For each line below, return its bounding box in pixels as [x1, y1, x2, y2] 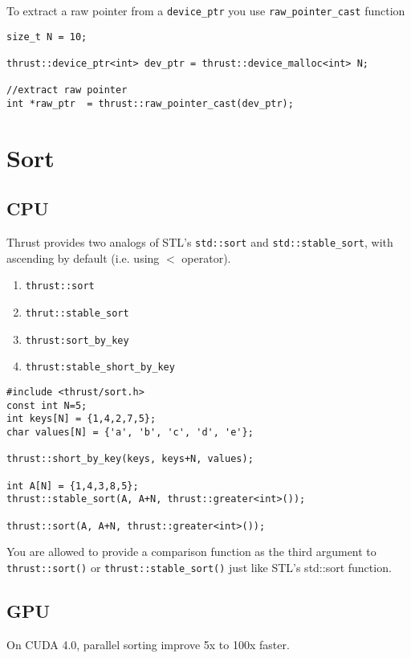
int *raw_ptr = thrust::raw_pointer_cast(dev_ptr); [6, 97, 294, 109]
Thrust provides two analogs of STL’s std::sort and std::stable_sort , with [6, 234, 393, 251]
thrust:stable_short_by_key [25, 362, 175, 374]
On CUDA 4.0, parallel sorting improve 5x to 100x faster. [6, 636, 290, 652]
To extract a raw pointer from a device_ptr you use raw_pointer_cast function [6, 2, 405, 18]
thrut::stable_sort [25, 308, 129, 320]
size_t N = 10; [6, 31, 87, 43]
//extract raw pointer [6, 84, 128, 96]
